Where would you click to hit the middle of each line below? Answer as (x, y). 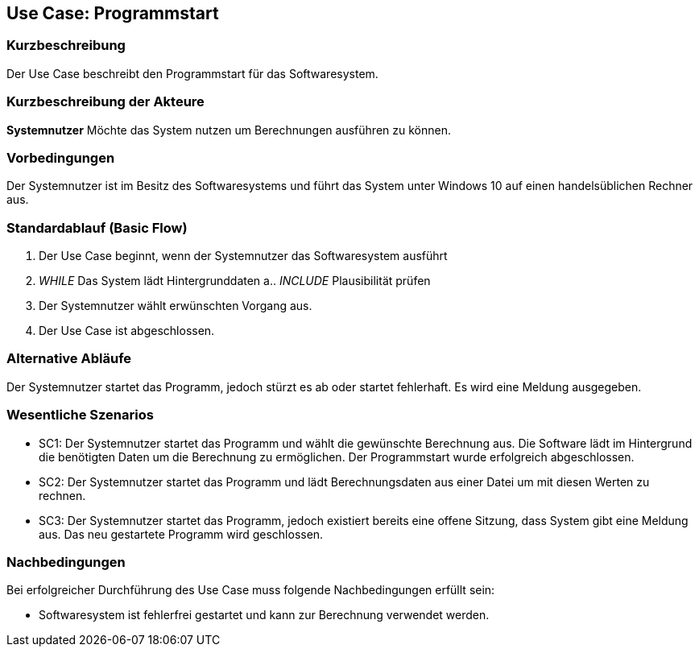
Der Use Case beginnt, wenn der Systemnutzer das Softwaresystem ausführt (243, 256)
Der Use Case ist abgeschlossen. (127, 331)
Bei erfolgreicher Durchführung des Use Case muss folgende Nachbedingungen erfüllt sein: (251, 590)
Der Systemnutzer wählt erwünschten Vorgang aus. (176, 306)
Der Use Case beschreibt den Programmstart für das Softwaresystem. (192, 73)
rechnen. (62, 495)
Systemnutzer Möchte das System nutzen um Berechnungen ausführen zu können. (229, 130)
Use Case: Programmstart (113, 13)
